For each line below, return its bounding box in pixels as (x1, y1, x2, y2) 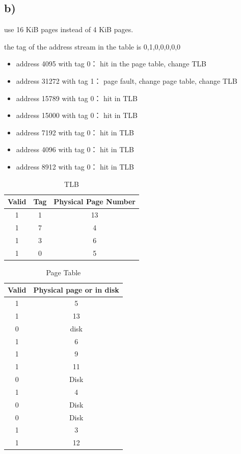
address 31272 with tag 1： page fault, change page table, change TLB (16, 75, 237, 86)
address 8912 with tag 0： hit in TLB (16, 161, 134, 172)
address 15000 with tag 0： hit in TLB (16, 110, 138, 121)
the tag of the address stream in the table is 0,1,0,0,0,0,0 (4, 41, 181, 52)
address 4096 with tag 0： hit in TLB (16, 144, 134, 155)
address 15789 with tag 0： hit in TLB (16, 92, 138, 103)
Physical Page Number (53, 196, 136, 207)
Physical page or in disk (33, 284, 119, 295)
